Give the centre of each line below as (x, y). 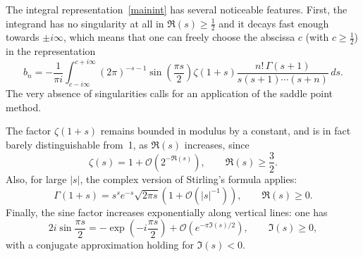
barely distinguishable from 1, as (77, 144)
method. (24, 107)
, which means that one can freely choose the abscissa (179, 37)
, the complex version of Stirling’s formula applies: (189, 178)
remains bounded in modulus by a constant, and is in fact (226, 131)
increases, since (217, 144)
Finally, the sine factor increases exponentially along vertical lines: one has (167, 212)
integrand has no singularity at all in (85, 23)
